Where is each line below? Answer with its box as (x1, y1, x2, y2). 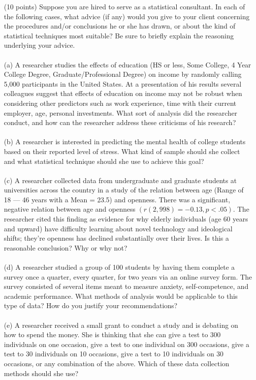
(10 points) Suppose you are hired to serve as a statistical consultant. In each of (4, 1, 245, 11)
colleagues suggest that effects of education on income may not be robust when (4, 88, 242, 98)
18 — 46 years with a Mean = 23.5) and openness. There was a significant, (4, 194, 230, 204)
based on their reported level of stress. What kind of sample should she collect (4, 146, 240, 156)
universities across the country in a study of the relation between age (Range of (4, 185, 244, 195)
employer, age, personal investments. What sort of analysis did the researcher (4, 107, 237, 118)
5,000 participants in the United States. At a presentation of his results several (4, 78, 242, 89)
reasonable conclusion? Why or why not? (4, 242, 128, 253)
